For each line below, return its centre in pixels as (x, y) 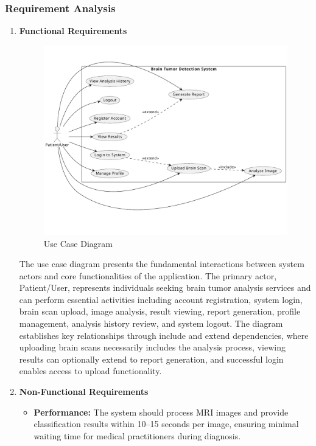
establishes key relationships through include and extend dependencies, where (164, 335)
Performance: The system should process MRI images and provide (161, 412)
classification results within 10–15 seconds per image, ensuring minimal (166, 424)
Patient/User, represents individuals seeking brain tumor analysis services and (165, 287)
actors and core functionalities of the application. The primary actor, (148, 275)
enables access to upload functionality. (90, 371)
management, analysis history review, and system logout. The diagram (151, 323)
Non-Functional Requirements (84, 392)
